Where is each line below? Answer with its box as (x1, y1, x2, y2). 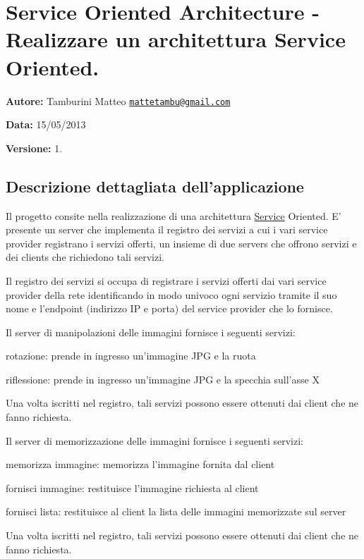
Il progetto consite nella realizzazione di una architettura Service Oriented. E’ (6, 208, 341, 223)
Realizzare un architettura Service (6, 25, 346, 54)
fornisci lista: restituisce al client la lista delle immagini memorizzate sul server (6, 504, 346, 519)
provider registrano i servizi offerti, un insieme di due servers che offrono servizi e (6, 235, 357, 250)
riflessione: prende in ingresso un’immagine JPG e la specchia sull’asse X (6, 371, 320, 386)
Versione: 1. (6, 140, 63, 155)
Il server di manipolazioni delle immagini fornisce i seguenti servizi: (6, 324, 296, 339)
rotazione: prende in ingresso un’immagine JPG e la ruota (6, 348, 256, 363)
